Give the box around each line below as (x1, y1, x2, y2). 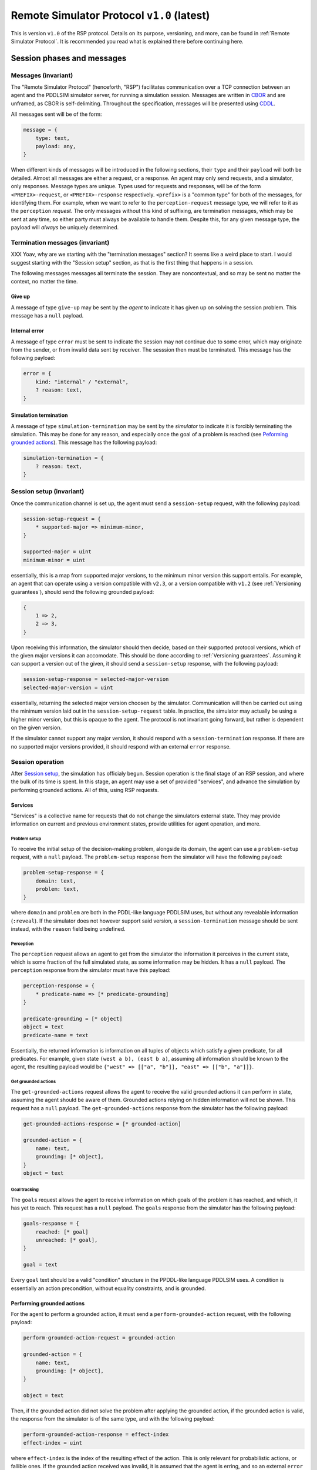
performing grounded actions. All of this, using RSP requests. (11, 786, 159, 793)
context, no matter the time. (11, 278, 78, 285)
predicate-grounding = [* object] (23, 1015, 123, 1022)
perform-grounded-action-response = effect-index (23, 1431, 169, 1438)
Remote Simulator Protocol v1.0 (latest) (11, 9, 210, 22)
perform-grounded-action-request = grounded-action (23, 1335, 176, 1341)
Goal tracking (11, 1187, 39, 1193)
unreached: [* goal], (35, 1237, 98, 1244)
